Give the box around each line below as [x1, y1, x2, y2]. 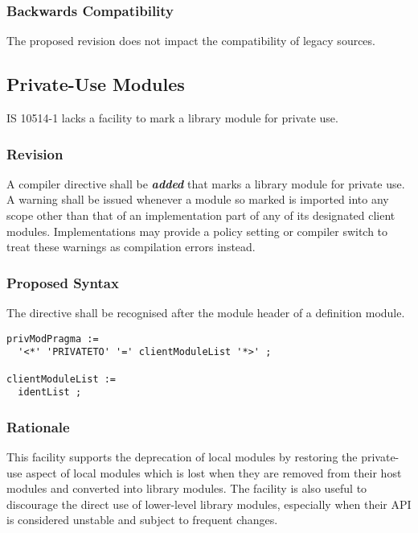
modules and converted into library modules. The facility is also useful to [6, 480, 367, 497]
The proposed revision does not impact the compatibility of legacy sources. [6, 32, 375, 49]
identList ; [18, 386, 82, 399]
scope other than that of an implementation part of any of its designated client [6, 207, 395, 224]
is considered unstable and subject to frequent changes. [6, 511, 278, 528]
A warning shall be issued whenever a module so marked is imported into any [6, 191, 389, 208]
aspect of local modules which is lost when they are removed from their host [26, 464, 402, 481]
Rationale [6, 416, 70, 436]
